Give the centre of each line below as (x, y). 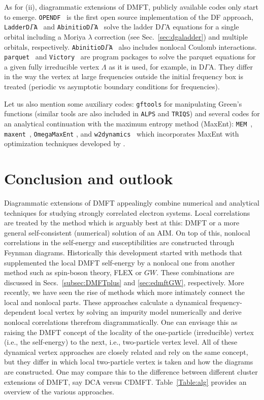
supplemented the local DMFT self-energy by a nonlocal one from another (120, 262)
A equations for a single (202, 27)
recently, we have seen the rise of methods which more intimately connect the (124, 292)
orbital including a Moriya (45, 36)
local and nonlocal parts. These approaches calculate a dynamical (106, 302)
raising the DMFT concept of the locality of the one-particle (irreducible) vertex (129, 332)
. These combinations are (195, 272)
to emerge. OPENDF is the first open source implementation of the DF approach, (129, 16)
